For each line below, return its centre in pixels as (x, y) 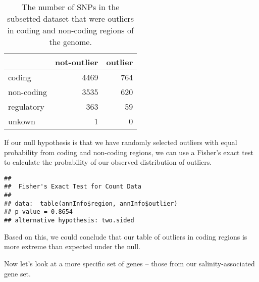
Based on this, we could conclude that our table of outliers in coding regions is (126, 236)
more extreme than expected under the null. (72, 246)
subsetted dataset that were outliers (70, 18)
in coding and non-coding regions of (70, 30)
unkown (22, 121)
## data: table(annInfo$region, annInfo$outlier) (91, 203)
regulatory (26, 106)
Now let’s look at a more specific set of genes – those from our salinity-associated (129, 263)
